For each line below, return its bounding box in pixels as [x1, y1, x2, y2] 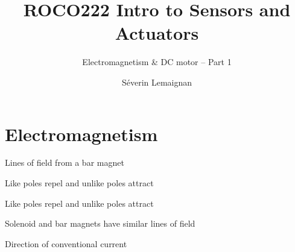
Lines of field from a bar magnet [5, 156, 124, 169]
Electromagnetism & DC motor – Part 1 [82, 55, 232, 68]
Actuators [115, 20, 199, 45]
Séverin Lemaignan [121, 75, 192, 88]
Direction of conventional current [5, 237, 127, 250]
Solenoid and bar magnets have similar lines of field [5, 217, 195, 230]
